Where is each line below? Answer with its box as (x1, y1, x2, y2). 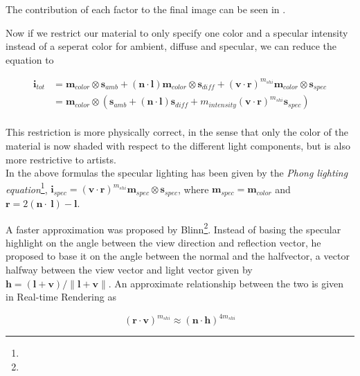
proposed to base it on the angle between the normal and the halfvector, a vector (6, 249, 350, 263)
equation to (6, 52, 54, 66)
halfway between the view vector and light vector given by (6, 262, 253, 276)
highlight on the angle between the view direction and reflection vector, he (6, 235, 321, 249)
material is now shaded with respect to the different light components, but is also (6, 138, 350, 153)
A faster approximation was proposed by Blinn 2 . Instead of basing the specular (6, 220, 341, 236)
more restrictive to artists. (6, 152, 116, 166)
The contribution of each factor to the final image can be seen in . (6, 2, 286, 16)
